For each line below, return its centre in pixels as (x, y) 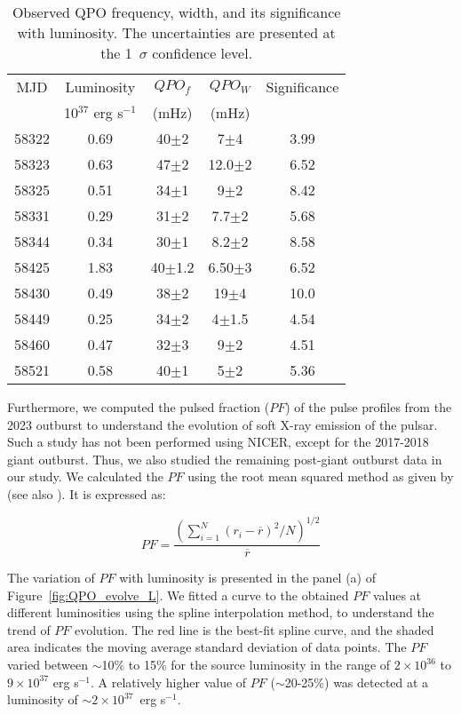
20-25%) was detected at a (357, 682)
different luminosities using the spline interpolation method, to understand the (221, 612)
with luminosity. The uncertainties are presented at (176, 32)
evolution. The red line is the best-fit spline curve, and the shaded (254, 629)
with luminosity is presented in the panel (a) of (248, 578)
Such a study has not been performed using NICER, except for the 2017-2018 (218, 442)
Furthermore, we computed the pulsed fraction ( (139, 407)
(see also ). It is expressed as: (87, 493)
